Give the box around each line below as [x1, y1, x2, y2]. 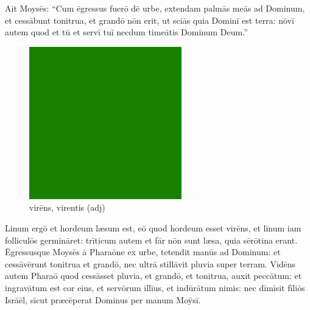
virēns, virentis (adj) [29, 201, 105, 214]
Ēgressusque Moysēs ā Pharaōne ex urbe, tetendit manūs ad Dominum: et [5, 245, 281, 258]
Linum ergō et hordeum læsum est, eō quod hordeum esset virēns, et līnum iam [5, 221, 301, 234]
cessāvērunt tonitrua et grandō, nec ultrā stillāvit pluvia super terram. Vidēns [5, 257, 296, 270]
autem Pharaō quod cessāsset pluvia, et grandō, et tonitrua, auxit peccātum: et [5, 269, 302, 282]
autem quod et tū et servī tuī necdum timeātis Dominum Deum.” [5, 26, 248, 38]
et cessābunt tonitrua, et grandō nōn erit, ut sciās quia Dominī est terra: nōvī [5, 13, 294, 26]
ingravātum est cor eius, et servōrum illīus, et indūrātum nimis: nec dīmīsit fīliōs [5, 281, 305, 294]
